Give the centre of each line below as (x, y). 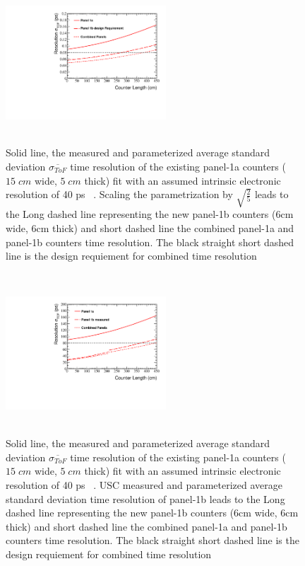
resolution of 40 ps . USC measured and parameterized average (144, 484)
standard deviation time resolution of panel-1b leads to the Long (145, 498)
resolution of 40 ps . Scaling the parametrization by (119, 194)
